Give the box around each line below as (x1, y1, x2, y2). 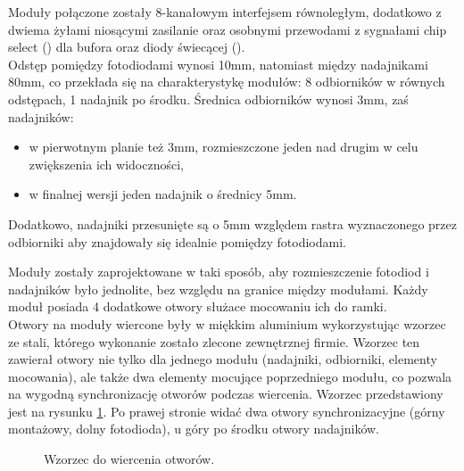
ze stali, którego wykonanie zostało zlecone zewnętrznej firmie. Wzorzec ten (8, 332, 420, 351)
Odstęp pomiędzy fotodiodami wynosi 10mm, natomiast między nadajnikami (8, 54, 428, 73)
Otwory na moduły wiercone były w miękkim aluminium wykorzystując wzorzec (8, 314, 446, 333)
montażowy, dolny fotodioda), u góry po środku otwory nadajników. (8, 419, 379, 438)
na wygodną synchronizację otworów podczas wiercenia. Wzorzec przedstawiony (8, 384, 443, 403)
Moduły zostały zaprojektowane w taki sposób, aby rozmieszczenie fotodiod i (8, 262, 429, 281)
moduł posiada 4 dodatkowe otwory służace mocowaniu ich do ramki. (8, 297, 387, 316)
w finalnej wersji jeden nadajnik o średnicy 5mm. (29, 185, 297, 203)
